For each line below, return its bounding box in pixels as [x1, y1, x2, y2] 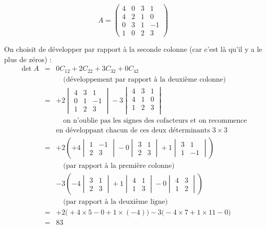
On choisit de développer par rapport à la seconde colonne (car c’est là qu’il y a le [4, 44, 262, 54]
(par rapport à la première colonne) [63, 162, 175, 170]
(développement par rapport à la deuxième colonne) [63, 75, 226, 83]
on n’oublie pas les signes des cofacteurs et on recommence [63, 117, 247, 125]
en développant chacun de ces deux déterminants [56, 127, 210, 135]
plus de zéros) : [4, 53, 52, 64]
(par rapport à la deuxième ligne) [63, 198, 168, 206]
